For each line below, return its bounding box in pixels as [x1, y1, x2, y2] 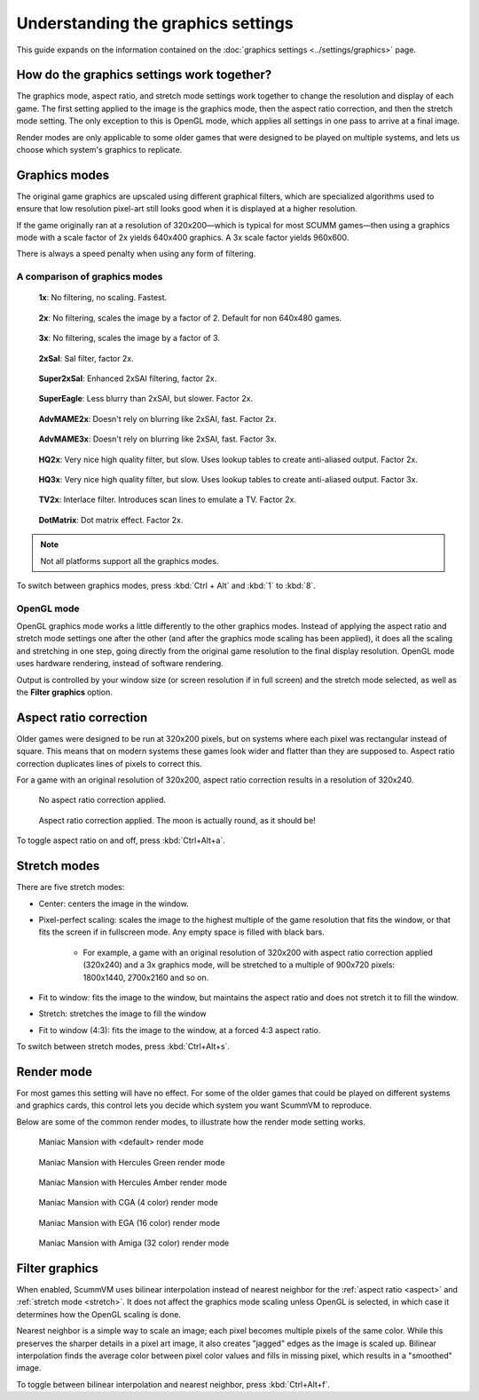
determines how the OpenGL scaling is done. [16, 1309, 182, 1319]
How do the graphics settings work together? [16, 68, 272, 83]
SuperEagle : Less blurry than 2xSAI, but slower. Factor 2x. [38, 394, 253, 404]
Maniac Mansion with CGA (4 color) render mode [38, 1197, 219, 1208]
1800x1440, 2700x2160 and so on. [82, 972, 209, 982]
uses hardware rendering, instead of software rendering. [16, 658, 224, 669]
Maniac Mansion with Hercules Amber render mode [38, 1177, 228, 1188]
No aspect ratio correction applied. [38, 795, 167, 806]
